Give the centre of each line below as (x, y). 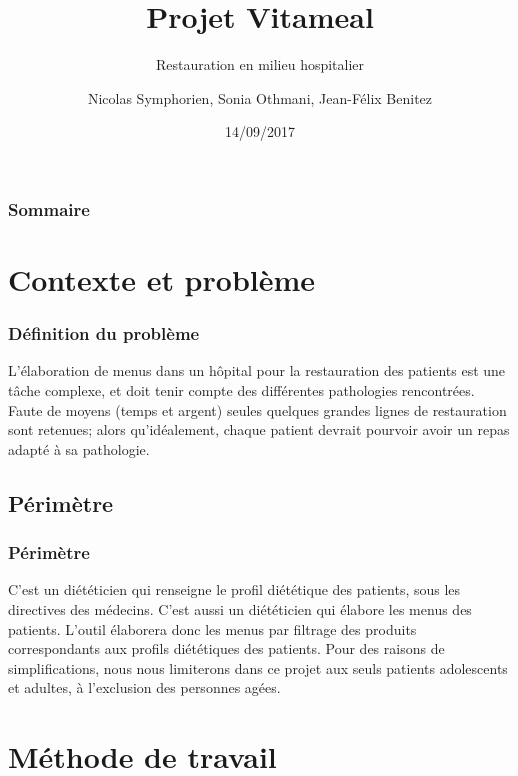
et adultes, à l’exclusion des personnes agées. (144, 687)
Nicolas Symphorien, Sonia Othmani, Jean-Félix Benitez (260, 97)
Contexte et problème (162, 279)
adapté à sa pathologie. (79, 448)
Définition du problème (104, 333)
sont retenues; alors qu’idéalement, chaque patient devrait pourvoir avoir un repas (259, 429)
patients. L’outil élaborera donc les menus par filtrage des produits (212, 628)
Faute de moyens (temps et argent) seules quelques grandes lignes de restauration (257, 409)
